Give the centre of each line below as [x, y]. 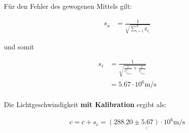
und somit [19, 46]
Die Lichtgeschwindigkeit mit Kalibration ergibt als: [85, 104]
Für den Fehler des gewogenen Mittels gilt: [68, 6]
